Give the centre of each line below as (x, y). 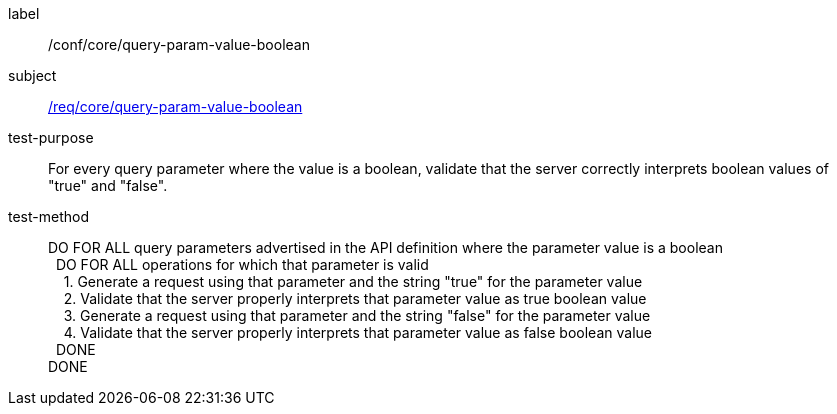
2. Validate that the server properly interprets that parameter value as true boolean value (355, 298)
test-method (48, 216)
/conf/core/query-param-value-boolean (179, 44)
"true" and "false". (108, 185)
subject (32, 75)
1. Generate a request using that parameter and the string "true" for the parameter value (353, 281)
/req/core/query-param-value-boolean (175, 106)
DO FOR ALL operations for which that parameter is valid (242, 264)
